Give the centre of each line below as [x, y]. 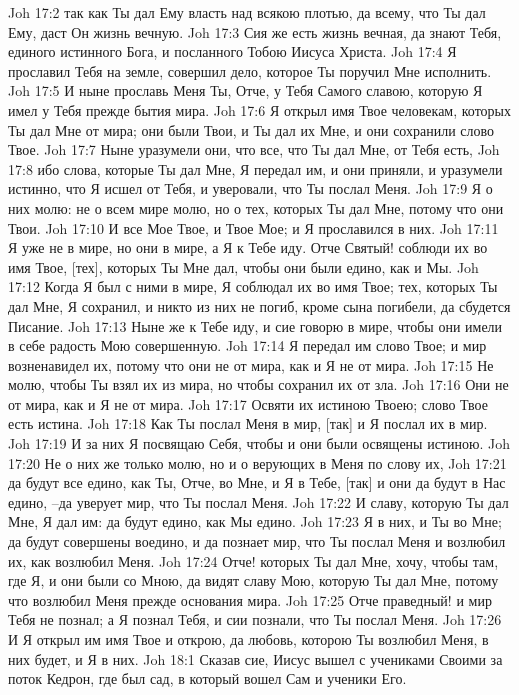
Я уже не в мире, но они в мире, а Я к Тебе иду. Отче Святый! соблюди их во [248, 247]
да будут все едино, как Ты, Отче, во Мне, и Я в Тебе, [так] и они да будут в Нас [257, 482]
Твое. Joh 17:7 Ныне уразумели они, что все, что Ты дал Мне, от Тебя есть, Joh [254, 149]
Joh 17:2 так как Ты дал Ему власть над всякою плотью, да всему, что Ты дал [247, 12]
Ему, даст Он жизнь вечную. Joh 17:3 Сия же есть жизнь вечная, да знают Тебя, [255, 31]
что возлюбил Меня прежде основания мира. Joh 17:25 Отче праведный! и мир [250, 599]
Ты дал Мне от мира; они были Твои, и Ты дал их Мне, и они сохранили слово [251, 129]
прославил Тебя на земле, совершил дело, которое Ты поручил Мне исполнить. [250, 70]
